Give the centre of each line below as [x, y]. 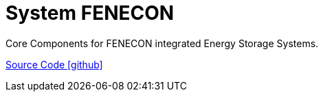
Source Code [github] [54, 64]
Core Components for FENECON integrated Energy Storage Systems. [162, 43]
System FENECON [90, 13]
